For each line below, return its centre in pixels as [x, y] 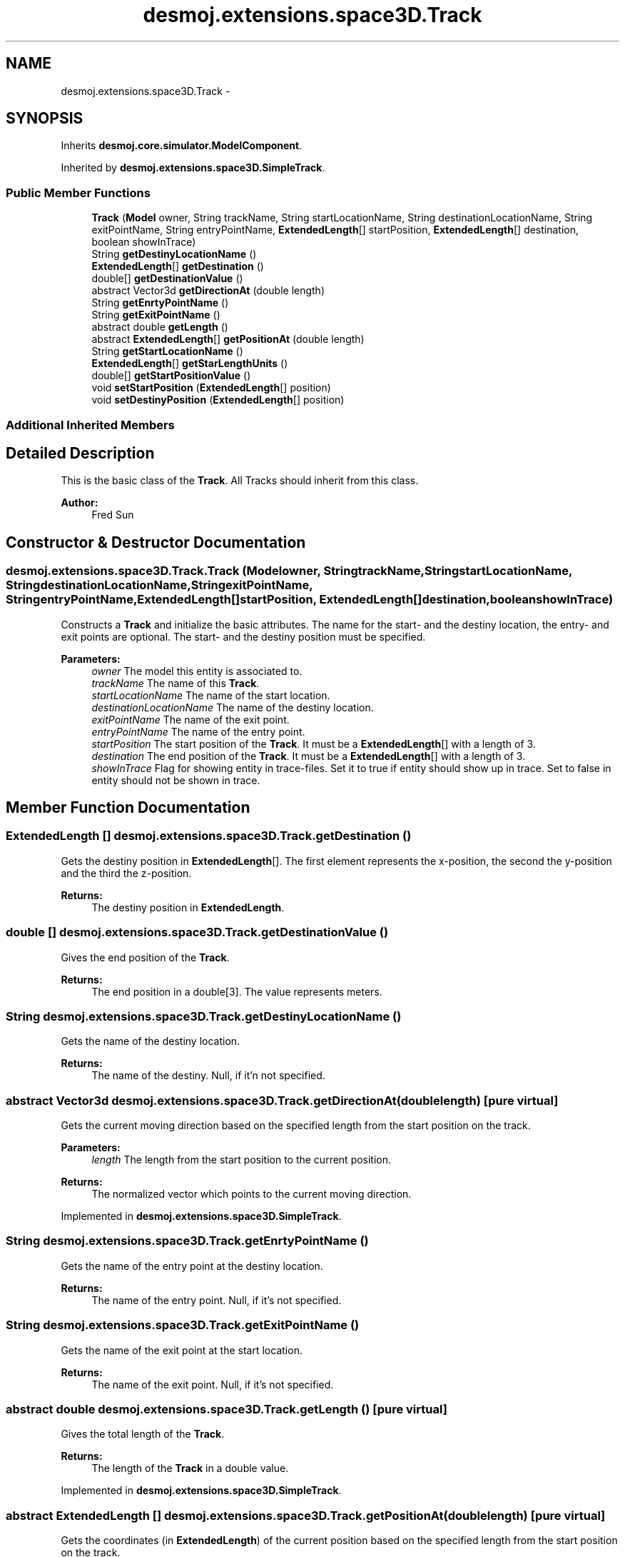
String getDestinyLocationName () [174, 254]
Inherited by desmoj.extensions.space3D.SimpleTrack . [193, 168]
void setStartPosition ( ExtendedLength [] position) [211, 388]
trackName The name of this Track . [176, 683]
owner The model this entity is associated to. [197, 671]
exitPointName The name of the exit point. [190, 719]
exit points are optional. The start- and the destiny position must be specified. [243, 636]
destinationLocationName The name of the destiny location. [233, 707]
